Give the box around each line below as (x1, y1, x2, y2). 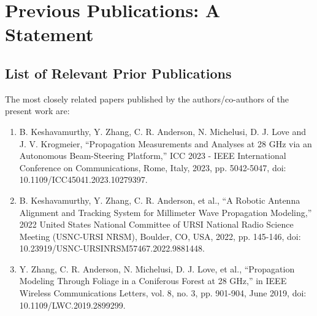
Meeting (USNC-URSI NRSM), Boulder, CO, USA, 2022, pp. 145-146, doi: (19, 229, 301, 242)
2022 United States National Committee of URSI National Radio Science (19, 218, 294, 231)
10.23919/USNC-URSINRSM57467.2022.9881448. (19, 242, 205, 255)
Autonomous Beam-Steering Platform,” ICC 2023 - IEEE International (19, 149, 286, 162)
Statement (5, 21, 94, 47)
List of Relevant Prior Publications (5, 63, 232, 82)
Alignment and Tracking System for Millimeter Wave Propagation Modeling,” (19, 206, 312, 218)
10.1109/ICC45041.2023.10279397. (19, 173, 148, 186)
